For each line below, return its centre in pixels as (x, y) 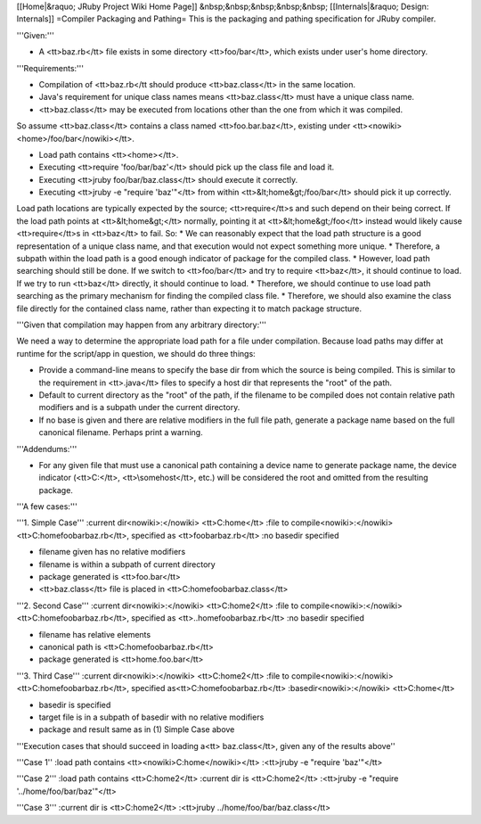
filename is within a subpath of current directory (127, 564)
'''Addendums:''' (47, 449)
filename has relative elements (95, 634)
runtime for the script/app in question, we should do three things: (136, 353)
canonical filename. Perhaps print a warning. (121, 433)
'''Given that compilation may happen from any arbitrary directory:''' (142, 325)
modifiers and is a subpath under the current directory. (139, 408)
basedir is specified (75, 705)
